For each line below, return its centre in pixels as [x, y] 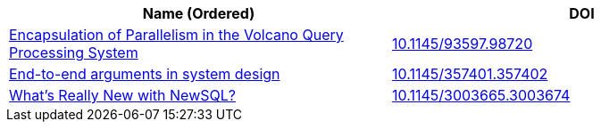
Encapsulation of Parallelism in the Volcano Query [176, 35]
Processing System [74, 52]
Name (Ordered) [199, 13]
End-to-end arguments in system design [145, 74]
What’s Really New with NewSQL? [122, 95]
